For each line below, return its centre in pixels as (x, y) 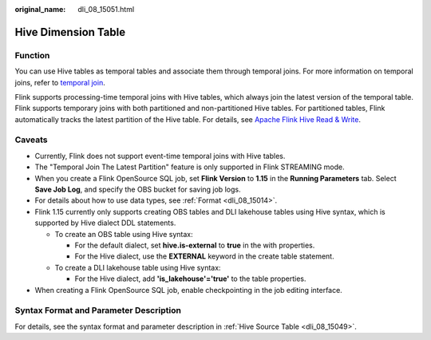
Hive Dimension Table (70, 32)
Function (32, 55)
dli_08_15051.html (106, 9)
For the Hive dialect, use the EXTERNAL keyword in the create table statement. (204, 256)
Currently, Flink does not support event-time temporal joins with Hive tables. (160, 156)
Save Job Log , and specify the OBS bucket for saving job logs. (138, 190)
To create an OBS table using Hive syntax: (124, 234)
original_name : (40, 9)
